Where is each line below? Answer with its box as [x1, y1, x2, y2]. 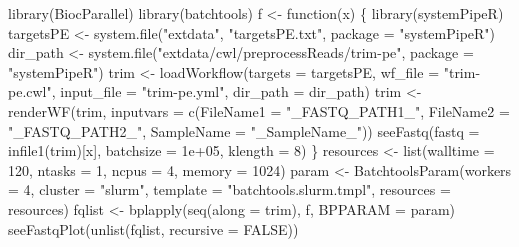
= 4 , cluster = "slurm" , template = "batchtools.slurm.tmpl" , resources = [8, 179, 451, 200]
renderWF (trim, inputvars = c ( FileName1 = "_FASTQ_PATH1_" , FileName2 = [8, 100, 510, 121]
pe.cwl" [8, 81, 52, 102]
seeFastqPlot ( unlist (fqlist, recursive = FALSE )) [8, 218, 299, 239]
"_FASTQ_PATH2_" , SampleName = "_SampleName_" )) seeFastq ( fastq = [8, 120, 480, 141]
